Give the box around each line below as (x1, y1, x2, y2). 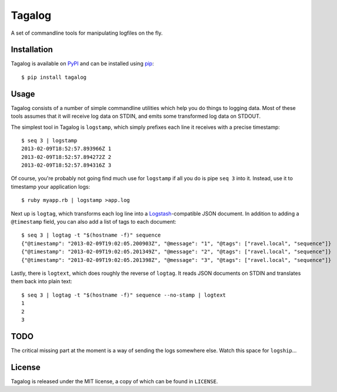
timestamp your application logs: (11, 183, 91, 190)
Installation (11, 45, 53, 55)
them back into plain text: (11, 278, 73, 285)
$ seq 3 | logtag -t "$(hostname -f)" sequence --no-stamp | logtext (21, 291, 226, 298)
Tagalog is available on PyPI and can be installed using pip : (11, 60, 154, 67)
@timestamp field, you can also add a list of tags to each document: (11, 218, 176, 225)
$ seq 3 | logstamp (21, 137, 78, 144)
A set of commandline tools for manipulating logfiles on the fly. (11, 29, 163, 36)
